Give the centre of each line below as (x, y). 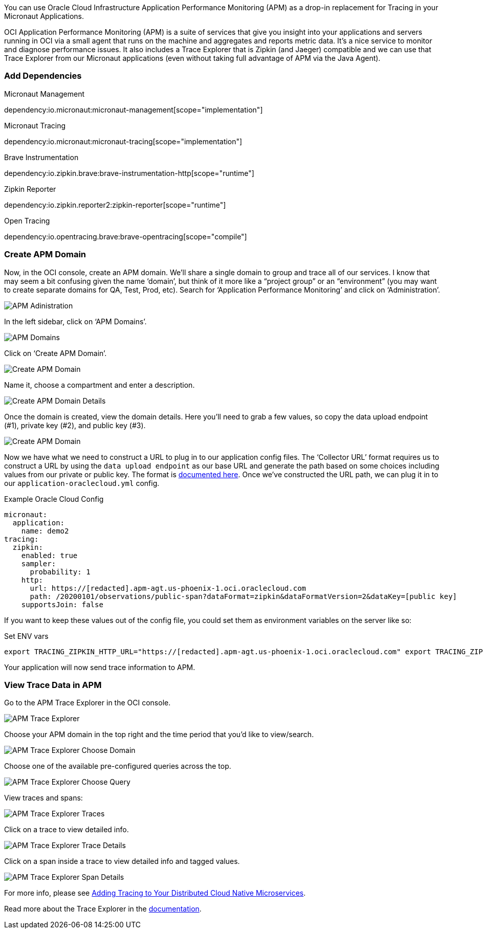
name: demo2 (45, 531)
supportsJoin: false (62, 604)
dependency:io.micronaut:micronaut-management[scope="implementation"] (134, 109)
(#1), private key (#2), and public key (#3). (75, 425)
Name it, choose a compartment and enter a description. (100, 385)
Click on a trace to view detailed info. (67, 830)
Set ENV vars (26, 636)
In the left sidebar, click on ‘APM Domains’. (75, 321)
